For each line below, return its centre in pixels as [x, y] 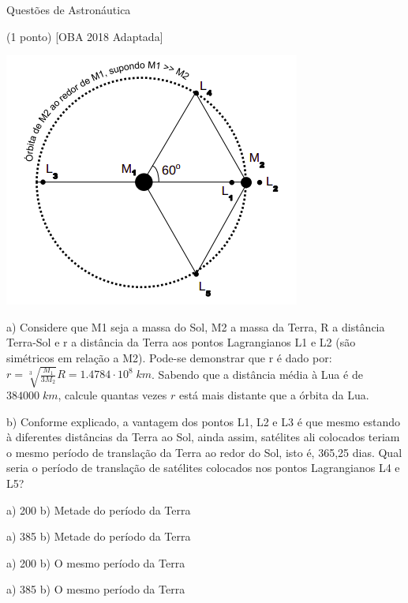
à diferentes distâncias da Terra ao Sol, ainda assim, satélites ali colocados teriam [203, 437]
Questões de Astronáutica [69, 9]
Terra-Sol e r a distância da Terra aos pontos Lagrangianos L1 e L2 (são [181, 342]
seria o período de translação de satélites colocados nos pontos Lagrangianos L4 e [203, 468]
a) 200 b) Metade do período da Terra [99, 509]
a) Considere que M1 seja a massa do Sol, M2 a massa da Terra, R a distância [196, 326]
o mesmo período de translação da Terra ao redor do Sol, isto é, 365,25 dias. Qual [204, 452]
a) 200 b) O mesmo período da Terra [96, 562]
